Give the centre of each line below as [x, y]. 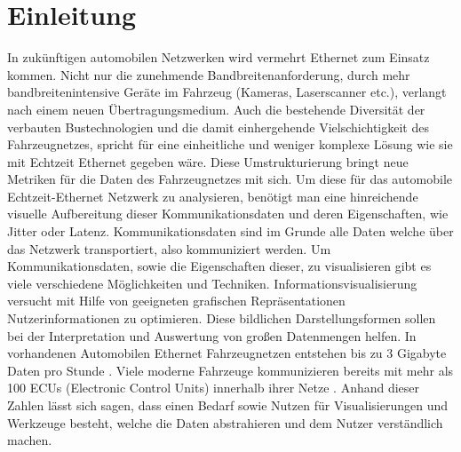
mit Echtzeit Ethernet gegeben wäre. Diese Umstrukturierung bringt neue [208, 161]
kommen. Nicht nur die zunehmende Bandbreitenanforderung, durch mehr [209, 74]
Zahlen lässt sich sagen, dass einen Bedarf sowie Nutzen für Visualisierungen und [228, 405]
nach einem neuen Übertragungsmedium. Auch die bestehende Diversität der [216, 109]
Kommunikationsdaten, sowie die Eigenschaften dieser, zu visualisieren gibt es [219, 266]
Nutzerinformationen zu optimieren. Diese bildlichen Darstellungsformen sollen [222, 318]
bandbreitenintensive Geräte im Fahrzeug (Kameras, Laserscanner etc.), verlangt [227, 92]
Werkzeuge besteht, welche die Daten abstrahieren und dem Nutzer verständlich [225, 422]
